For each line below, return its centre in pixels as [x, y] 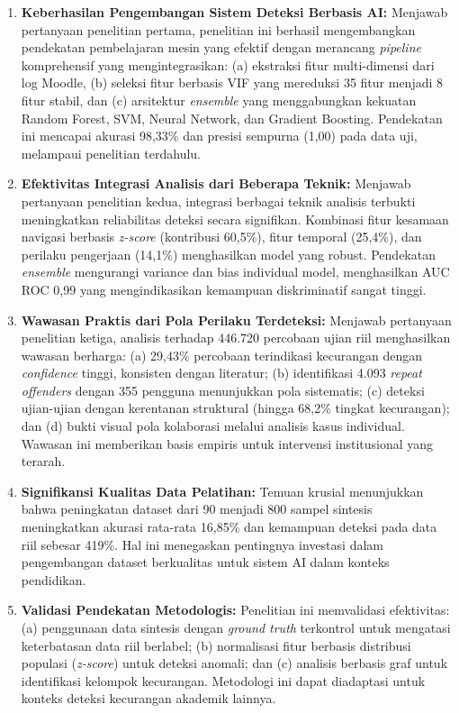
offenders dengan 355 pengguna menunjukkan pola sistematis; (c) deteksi [223, 390]
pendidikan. [54, 579]
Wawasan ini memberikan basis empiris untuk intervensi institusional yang [227, 443]
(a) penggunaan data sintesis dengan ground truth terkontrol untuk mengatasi [236, 627]
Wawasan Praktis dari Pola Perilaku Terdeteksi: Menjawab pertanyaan [236, 320]
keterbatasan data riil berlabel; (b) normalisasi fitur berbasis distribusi [216, 645]
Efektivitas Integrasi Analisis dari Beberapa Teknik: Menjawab [216, 183]
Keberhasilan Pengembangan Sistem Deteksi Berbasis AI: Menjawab [234, 12]
